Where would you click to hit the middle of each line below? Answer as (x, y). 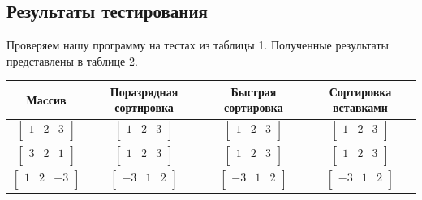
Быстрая (254, 91)
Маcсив (46, 99)
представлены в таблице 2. (72, 60)
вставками (360, 107)
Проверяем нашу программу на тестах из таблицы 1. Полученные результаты (198, 45)
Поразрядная (144, 91)
